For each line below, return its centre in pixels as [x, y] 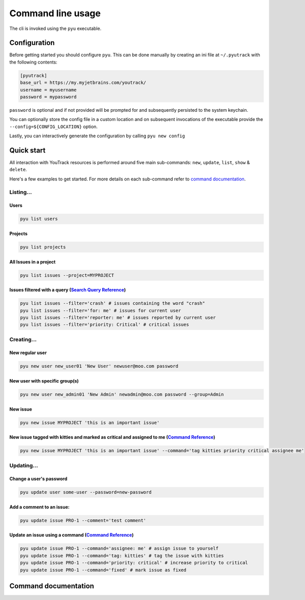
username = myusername [48, 90]
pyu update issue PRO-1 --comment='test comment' [83, 520]
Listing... [21, 192]
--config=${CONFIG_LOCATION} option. [54, 127]
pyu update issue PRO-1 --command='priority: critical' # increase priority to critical [134, 563]
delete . [18, 170]
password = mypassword [48, 97]
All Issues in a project [33, 262]
